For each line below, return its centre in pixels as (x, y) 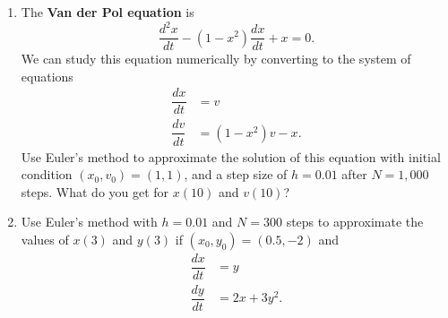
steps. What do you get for (95, 191)
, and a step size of (236, 174)
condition (47, 174)
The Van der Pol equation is (108, 12)
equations (47, 76)
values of (45, 239)
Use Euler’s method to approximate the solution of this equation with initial (231, 156)
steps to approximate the (355, 222)
